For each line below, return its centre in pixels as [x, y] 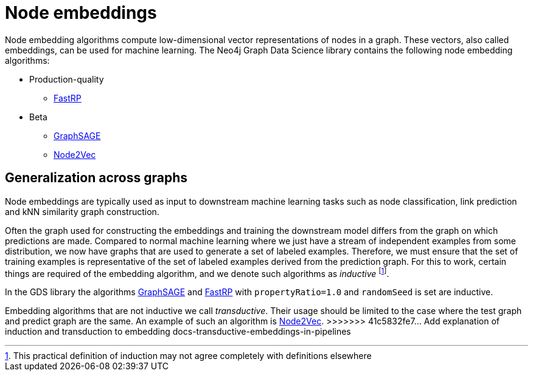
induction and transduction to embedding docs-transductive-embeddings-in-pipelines [178, 332]
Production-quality [67, 79]
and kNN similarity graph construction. [82, 211]
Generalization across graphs [96, 178]
